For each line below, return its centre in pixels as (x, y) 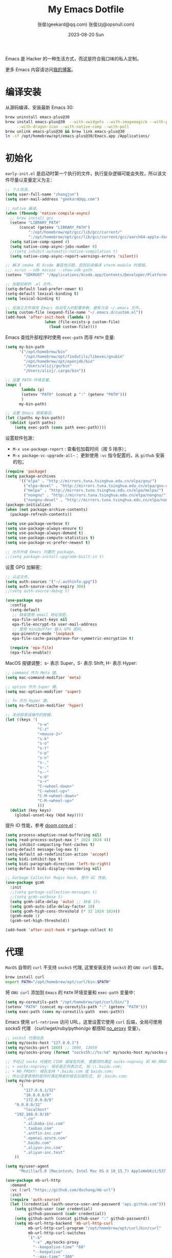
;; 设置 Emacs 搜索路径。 (30, 413)
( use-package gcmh (25, 883)
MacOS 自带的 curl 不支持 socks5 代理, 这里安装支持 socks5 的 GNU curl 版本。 (86, 967)
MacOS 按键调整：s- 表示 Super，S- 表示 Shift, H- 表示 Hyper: (71, 663)
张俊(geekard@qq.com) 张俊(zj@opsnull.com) (86, 24)
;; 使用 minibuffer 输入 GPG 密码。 (48, 629)
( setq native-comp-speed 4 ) (40, 242)
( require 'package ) (26, 471)
